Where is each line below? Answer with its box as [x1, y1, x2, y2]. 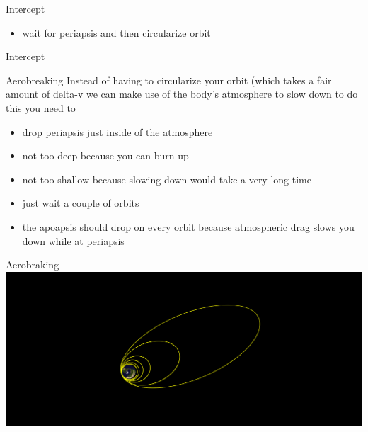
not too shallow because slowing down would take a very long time [22, 171, 311, 186]
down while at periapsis [22, 233, 125, 248]
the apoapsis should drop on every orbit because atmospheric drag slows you [22, 219, 355, 234]
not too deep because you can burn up [22, 148, 189, 163]
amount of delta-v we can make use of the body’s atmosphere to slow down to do [6, 86, 358, 101]
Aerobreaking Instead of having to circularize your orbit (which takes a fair [6, 72, 332, 87]
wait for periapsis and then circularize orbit [22, 25, 211, 40]
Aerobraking [6, 257, 59, 272]
